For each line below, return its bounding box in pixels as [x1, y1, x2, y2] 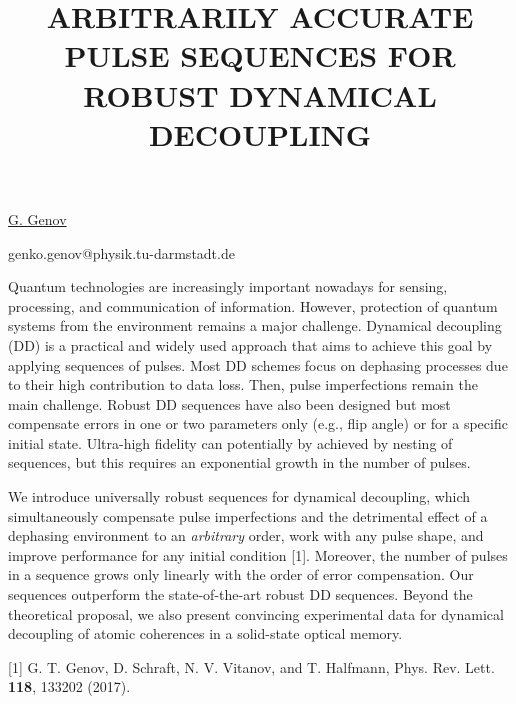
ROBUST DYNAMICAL [83, 74, 437, 115]
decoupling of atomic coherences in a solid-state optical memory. [8, 623, 403, 644]
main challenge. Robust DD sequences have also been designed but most [8, 393, 451, 414]
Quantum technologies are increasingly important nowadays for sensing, [8, 276, 448, 297]
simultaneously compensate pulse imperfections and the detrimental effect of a [8, 505, 488, 526]
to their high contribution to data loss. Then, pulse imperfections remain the [8, 374, 478, 395]
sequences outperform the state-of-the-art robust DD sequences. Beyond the [8, 584, 473, 605]
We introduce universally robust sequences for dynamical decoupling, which [8, 486, 471, 507]
